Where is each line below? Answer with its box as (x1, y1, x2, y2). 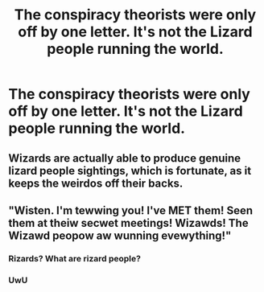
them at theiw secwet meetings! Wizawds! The (8, 216, 249, 230)
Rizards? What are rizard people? (8, 253, 141, 264)
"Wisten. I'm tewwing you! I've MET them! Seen (8, 204, 254, 217)
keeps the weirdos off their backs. (8, 176, 184, 190)
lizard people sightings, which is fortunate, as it (8, 163, 252, 178)
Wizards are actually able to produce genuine (8, 151, 241, 165)
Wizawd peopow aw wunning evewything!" (8, 228, 232, 242)
